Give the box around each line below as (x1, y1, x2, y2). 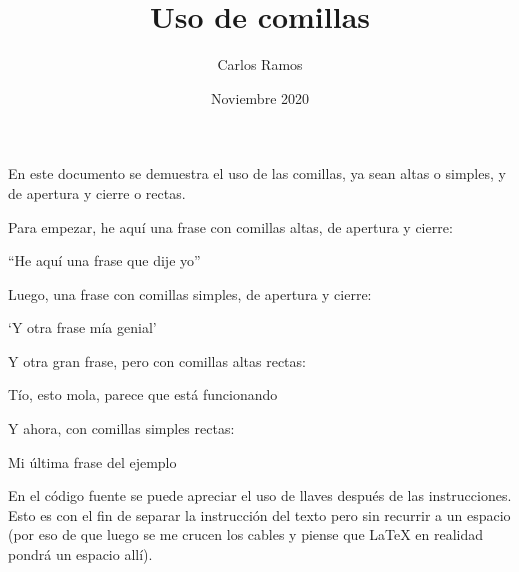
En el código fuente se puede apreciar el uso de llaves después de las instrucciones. (8, 485, 512, 506)
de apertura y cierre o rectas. (8, 182, 186, 203)
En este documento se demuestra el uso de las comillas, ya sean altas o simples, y (8, 163, 506, 184)
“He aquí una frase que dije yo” (8, 250, 201, 271)
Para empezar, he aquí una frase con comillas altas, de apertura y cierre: (8, 216, 453, 237)
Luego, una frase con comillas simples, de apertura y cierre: (8, 283, 372, 304)
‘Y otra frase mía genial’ (8, 317, 157, 338)
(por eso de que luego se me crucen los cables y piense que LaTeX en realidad (8, 524, 484, 545)
